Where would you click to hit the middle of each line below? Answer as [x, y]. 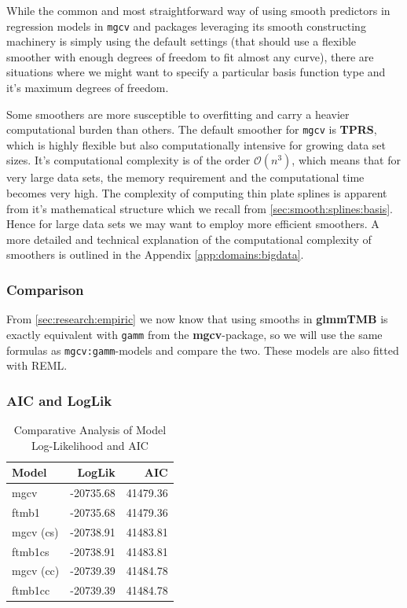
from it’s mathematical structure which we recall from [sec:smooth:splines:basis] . [200, 208]
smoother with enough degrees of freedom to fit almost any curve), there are [190, 56]
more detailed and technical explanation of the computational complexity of [189, 239]
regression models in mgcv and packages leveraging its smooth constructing [186, 26]
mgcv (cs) [35, 531]
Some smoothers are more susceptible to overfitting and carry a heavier [178, 114]
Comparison [45, 289]
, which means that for [346, 160]
